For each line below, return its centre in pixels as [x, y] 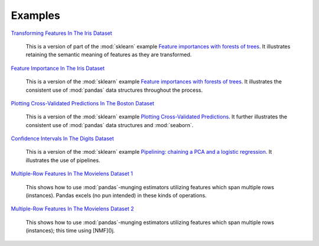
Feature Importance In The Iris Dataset [58, 68]
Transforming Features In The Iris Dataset [61, 33]
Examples [35, 15]
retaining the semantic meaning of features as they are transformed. [109, 55]
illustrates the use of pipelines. [63, 160]
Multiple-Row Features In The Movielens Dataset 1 [72, 174]
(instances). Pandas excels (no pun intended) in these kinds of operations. [116, 196]
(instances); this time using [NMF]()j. [70, 231]
